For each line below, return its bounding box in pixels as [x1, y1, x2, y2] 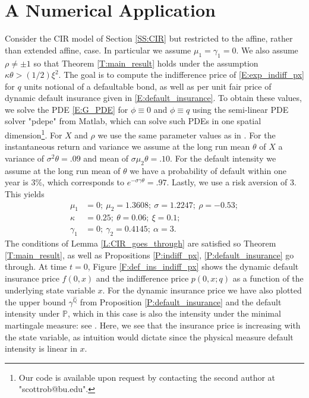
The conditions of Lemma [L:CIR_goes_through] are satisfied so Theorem [5, 237, 276, 249]
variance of [5, 151, 45, 164]
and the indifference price [96, 271, 189, 284]
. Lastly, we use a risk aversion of [166, 176, 288, 188]
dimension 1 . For [5, 127, 62, 141]
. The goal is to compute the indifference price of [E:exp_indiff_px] [58, 68, 304, 81]
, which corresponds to [42, 176, 125, 188]
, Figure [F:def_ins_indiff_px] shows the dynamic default [87, 260, 299, 273]
